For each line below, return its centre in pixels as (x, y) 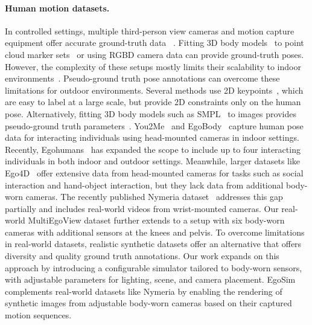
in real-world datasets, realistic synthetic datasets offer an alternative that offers (153, 244)
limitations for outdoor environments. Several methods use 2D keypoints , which (154, 90)
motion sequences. (38, 315)
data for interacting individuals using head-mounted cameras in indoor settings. (152, 137)
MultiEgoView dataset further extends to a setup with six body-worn (156, 220)
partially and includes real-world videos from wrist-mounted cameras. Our (142, 208)
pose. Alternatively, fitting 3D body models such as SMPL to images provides (151, 113)
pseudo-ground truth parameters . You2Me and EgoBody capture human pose (154, 125)
